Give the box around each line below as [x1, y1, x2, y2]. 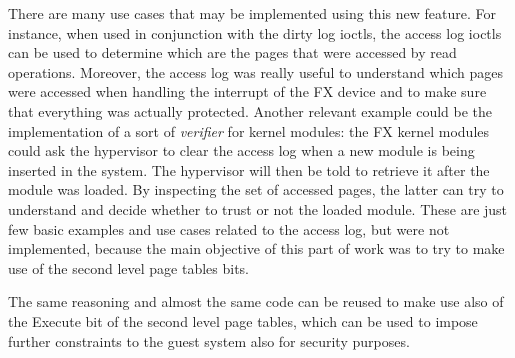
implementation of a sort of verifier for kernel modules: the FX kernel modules [8, 120, 490, 141]
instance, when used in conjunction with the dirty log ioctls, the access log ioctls [8, 22, 502, 43]
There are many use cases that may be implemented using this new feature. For [8, 3, 496, 23]
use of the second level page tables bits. [8, 257, 249, 278]
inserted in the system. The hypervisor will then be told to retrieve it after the [8, 159, 490, 180]
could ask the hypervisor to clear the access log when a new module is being [8, 140, 475, 161]
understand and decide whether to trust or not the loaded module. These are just [8, 198, 508, 219]
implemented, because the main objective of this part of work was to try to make [8, 238, 505, 259]
